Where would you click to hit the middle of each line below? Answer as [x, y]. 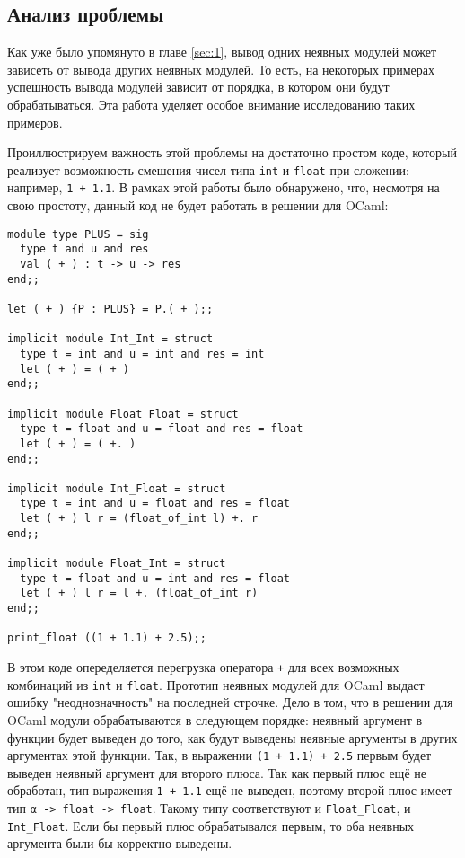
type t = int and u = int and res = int [142, 354]
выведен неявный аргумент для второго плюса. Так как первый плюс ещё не [217, 772]
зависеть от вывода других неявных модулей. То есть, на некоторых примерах [221, 69]
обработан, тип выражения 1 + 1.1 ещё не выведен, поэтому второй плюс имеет [230, 790]
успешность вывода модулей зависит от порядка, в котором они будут [198, 87]
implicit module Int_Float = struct [117, 488]
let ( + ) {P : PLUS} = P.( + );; [110, 309]
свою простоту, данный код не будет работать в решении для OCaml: [198, 205]
